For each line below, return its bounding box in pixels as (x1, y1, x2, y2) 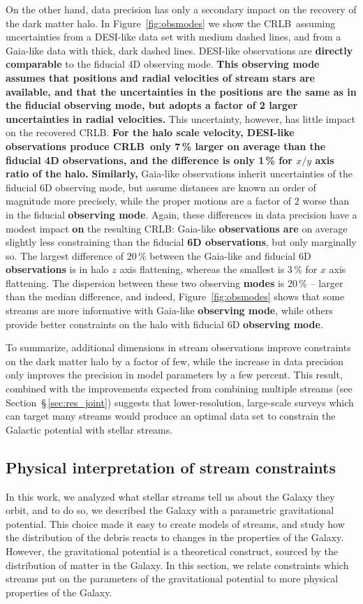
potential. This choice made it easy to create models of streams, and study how (6, 516, 345, 531)
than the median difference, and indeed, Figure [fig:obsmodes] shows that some (6, 289, 345, 304)
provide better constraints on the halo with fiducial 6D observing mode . (6, 316, 323, 331)
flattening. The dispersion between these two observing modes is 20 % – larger (6, 275, 343, 290)
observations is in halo (6, 262, 109, 277)
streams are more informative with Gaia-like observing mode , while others (6, 303, 333, 318)
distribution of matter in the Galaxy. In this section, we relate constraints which (6, 557, 349, 572)
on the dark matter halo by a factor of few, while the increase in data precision (6, 353, 344, 368)
